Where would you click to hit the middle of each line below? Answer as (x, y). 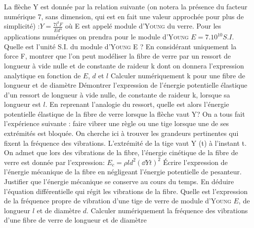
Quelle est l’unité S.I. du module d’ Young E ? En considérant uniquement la (120, 46)
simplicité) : (22, 26)
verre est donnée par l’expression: (54, 162)
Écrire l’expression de (195, 162)
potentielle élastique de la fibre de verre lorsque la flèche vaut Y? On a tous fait (125, 114)
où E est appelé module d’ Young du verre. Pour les (143, 26)
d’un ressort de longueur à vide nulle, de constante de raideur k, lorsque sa (117, 94)
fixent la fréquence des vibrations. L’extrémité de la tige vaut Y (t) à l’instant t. (125, 143)
